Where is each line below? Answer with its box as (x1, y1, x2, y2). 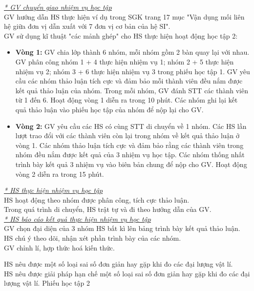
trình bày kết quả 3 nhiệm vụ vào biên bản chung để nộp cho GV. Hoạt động (15, 159, 247, 169)
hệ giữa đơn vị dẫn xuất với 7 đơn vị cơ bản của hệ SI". (4, 21, 170, 31)
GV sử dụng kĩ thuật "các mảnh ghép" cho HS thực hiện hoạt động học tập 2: (4, 30, 238, 41)
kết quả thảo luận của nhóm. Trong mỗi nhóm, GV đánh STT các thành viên (15, 85, 248, 95)
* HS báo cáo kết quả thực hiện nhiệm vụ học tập (4, 213, 151, 224)
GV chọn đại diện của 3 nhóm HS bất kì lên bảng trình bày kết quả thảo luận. (4, 223, 240, 233)
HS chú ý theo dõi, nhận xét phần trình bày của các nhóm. (4, 233, 181, 243)
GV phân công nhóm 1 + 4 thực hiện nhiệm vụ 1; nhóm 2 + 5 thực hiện (15, 56, 234, 66)
